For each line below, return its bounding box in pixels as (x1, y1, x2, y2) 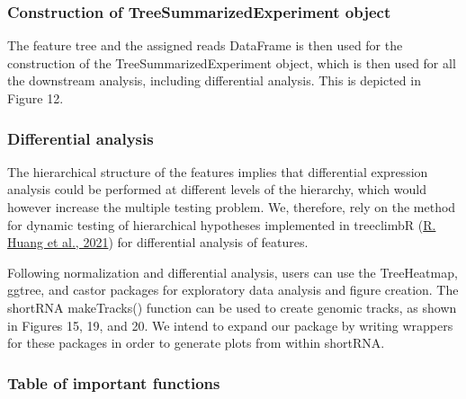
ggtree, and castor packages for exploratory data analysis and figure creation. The (7, 280, 459, 299)
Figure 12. (7, 89, 64, 107)
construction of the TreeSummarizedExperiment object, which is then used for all (7, 53, 456, 72)
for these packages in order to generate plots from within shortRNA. (7, 333, 385, 352)
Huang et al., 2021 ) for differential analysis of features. (7, 233, 309, 252)
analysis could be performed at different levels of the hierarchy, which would (7, 180, 426, 199)
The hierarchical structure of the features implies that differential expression (7, 162, 428, 181)
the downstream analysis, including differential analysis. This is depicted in (7, 71, 421, 90)
